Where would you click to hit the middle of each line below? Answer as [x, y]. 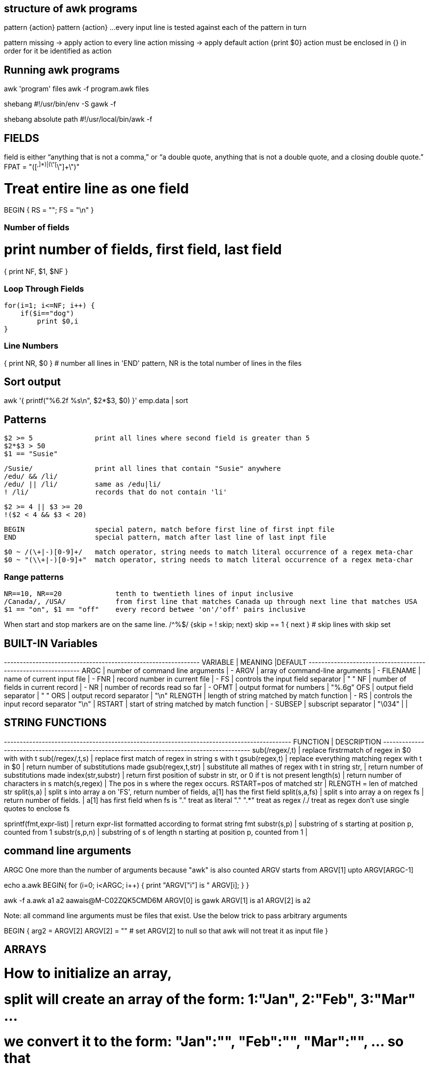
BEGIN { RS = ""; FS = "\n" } [49, 210]
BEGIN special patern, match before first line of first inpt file [169, 530]
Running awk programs [62, 70]
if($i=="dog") [47, 313]
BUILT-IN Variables [51, 643]
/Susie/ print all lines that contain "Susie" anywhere [142, 469]
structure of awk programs [71, 9]
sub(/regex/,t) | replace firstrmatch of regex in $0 [331, 750]
